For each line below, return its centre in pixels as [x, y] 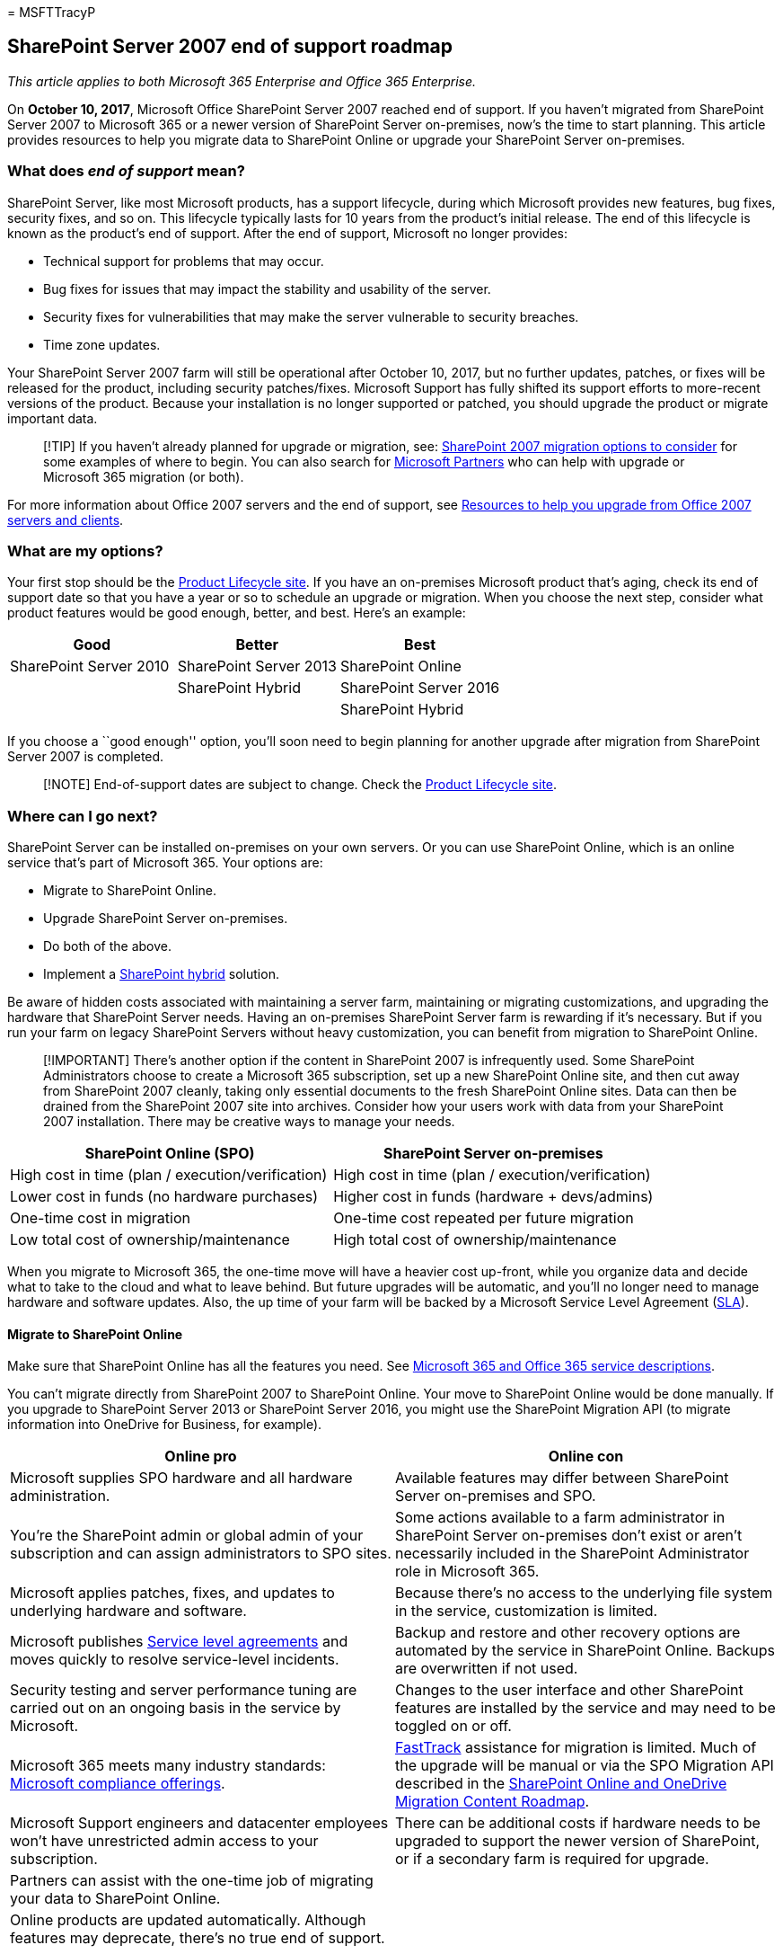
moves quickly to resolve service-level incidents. [175, 1660]
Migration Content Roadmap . [493, 1802]
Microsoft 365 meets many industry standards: [168, 1766]
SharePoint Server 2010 [90, 666]
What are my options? [85, 551]
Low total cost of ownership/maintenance [150, 1240]
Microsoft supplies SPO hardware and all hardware [181, 1478]
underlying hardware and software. [128, 1611]
